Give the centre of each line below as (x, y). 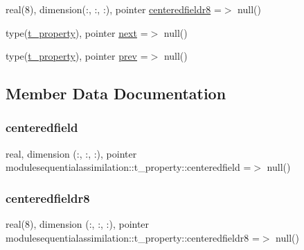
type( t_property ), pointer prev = (77, 56)
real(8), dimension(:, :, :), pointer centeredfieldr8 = (114, 9)
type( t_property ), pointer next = (77, 32)
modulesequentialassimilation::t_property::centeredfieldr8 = (133, 237)
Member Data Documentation (116, 93)
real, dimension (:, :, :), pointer (71, 153)
